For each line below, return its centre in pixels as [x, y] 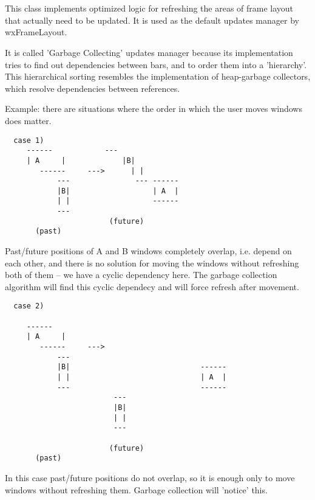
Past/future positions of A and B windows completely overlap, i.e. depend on [148, 251]
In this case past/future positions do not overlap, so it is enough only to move [150, 477]
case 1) [29, 140]
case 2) [29, 306]
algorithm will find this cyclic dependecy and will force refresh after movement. [152, 286]
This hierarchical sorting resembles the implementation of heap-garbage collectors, [158, 76]
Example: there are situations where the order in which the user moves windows [154, 109]
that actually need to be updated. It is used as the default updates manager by [152, 20]
